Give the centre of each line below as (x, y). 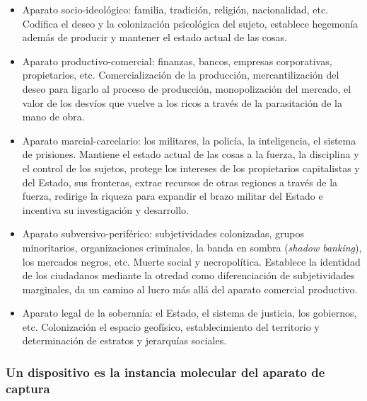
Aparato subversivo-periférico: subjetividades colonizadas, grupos (163, 233)
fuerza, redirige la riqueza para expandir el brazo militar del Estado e (173, 196)
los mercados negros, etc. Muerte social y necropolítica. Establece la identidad (191, 261)
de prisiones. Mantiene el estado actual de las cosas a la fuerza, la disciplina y (191, 154)
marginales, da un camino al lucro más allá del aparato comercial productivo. (190, 289)
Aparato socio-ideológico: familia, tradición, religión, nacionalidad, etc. (175, 9)
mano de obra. (53, 117)
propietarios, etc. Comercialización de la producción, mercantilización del (181, 75)
